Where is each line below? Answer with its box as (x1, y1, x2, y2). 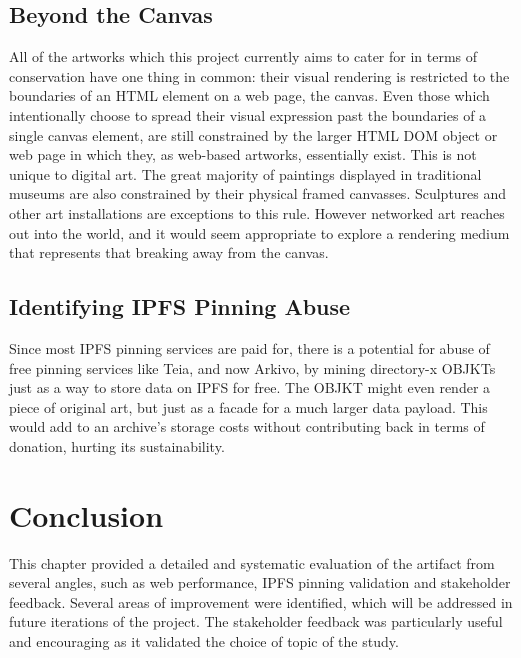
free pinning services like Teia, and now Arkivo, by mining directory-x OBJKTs (9, 357, 496, 378)
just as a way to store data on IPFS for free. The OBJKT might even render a (9, 377, 491, 398)
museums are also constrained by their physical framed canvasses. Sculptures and (9, 183, 507, 204)
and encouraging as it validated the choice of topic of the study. (9, 631, 399, 651)
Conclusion (9, 494, 164, 535)
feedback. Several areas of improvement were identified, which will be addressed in (9, 591, 513, 612)
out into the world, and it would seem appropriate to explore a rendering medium (9, 222, 510, 243)
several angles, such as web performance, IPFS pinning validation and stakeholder (9, 572, 511, 593)
